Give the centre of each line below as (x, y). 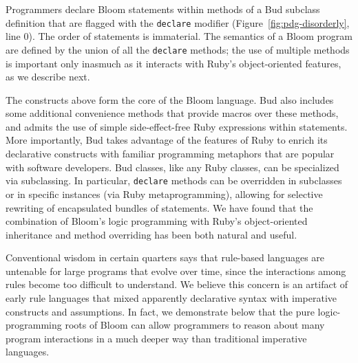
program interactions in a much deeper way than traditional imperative (156, 338)
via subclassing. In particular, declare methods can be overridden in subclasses (174, 180)
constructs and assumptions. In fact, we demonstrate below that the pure (160, 311)
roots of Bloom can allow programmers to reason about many (195, 325)
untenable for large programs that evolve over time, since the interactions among (176, 271)
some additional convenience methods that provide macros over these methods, (172, 113)
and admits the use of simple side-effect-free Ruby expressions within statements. (177, 126)
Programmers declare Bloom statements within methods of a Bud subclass (163, 9)
